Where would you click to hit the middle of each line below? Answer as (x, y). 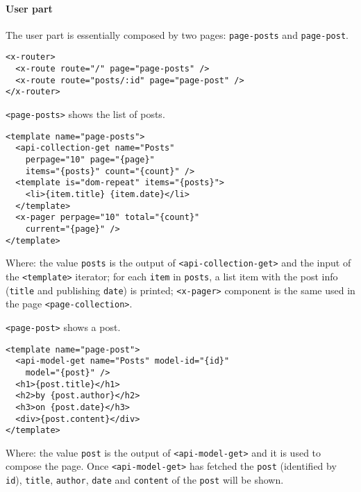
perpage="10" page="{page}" (90, 160)
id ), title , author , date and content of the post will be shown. (145, 480)
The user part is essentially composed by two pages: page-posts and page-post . (177, 34)
